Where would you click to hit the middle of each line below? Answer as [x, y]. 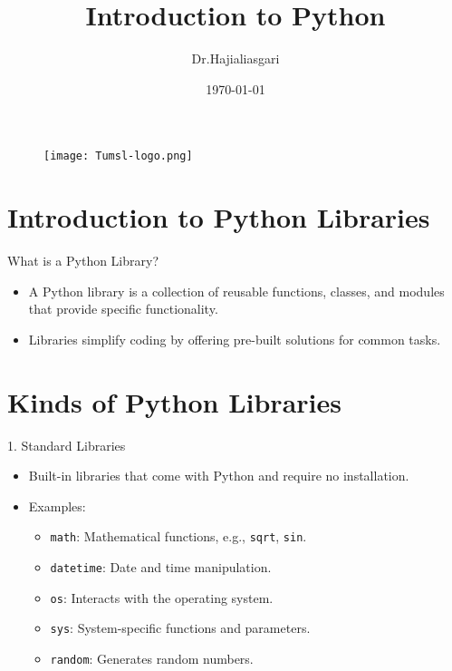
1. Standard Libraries [67, 445]
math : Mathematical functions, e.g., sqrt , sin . [178, 536]
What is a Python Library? [83, 261]
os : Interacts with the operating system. [162, 597]
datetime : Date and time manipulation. [161, 567]
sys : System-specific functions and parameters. [180, 628]
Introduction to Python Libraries [219, 217]
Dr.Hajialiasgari [236, 58]
